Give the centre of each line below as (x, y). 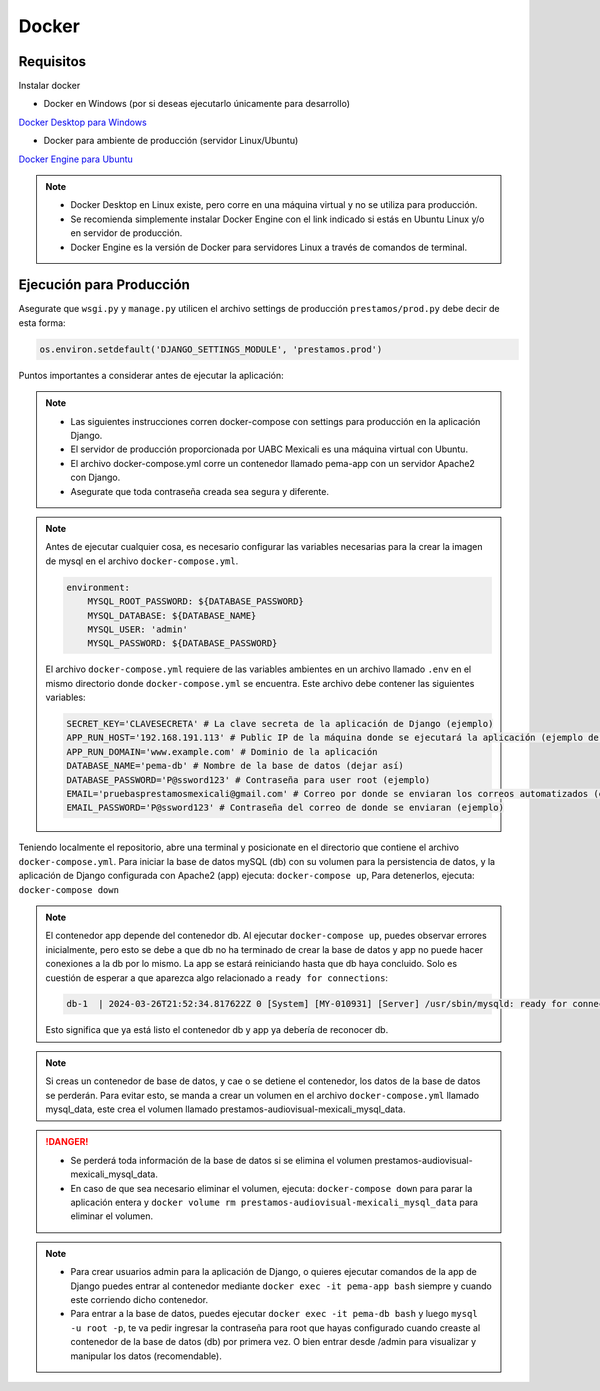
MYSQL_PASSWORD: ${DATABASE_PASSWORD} (182, 643)
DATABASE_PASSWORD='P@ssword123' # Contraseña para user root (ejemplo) (248, 779)
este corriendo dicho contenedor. (139, 1299)
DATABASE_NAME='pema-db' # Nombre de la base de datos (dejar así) (235, 766)
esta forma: (42, 322)
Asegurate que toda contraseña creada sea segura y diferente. (200, 491)
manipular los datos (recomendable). (146, 1356)
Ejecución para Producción (104, 285)
